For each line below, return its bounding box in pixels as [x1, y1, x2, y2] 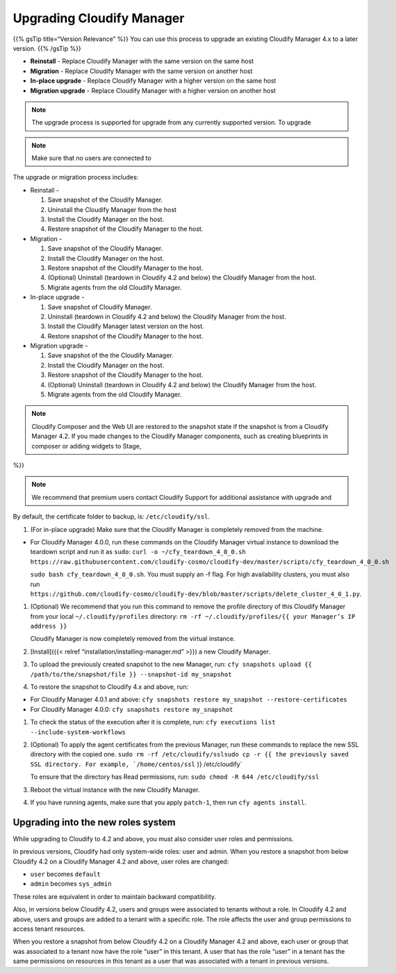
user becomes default [30, 870, 101, 879]
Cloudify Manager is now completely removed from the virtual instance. [30, 635, 236, 643]
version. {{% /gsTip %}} [13, 44, 81, 52]
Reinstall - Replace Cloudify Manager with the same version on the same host [30, 57, 254, 65]
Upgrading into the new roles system [13, 816, 176, 828]
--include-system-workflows [30, 728, 126, 736]
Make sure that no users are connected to [31, 154, 152, 163]
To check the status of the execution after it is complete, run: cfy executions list [30, 718, 276, 727]
